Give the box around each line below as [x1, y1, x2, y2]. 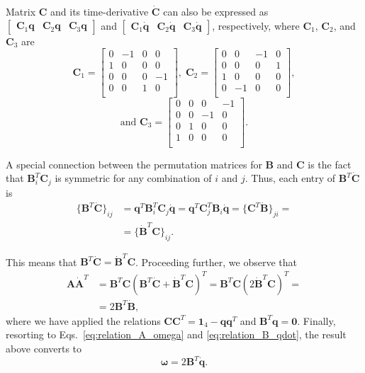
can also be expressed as [163, 4, 269, 18]
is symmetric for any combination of [55, 171, 212, 185]
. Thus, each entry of [245, 171, 336, 185]
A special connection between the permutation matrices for [6, 156, 262, 171]
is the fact [308, 156, 352, 171]
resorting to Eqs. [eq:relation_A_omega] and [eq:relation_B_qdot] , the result [6, 327, 347, 342]
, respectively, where [212, 18, 300, 33]
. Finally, [297, 313, 336, 328]
